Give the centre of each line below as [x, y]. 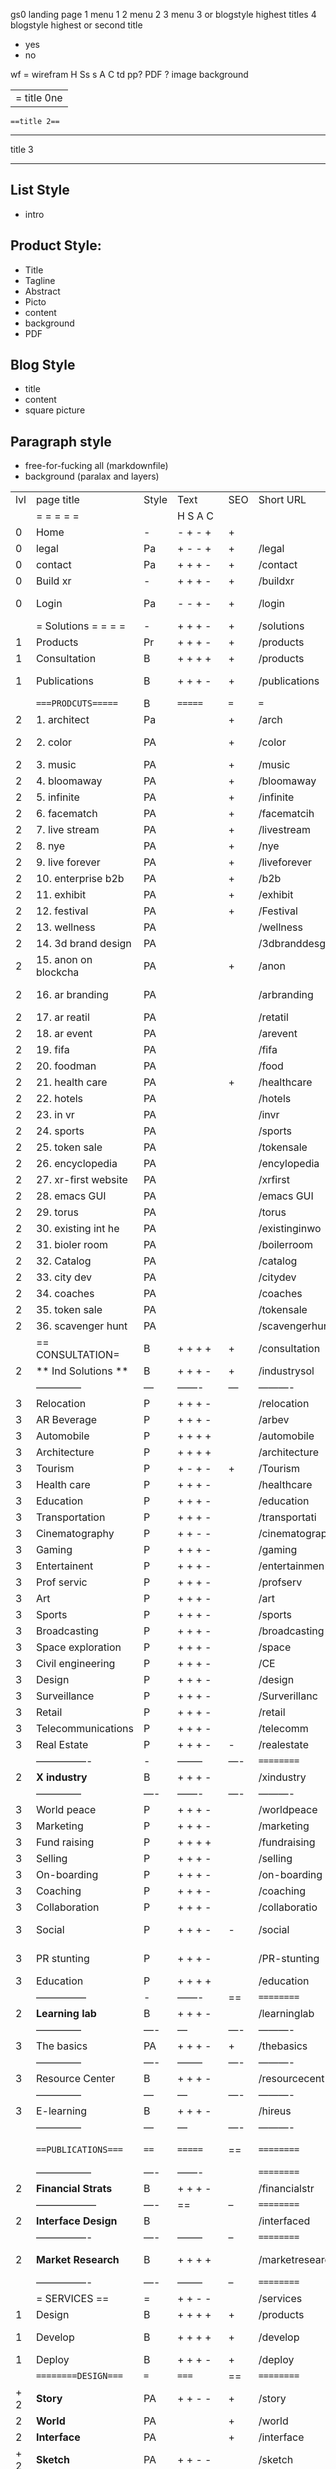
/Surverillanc [288, 1696]
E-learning [61, 2111]
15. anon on [64, 960]
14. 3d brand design [83, 944]
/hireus [275, 2111]
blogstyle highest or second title [76, 25]
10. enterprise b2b [80, 879]
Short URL [282, 500]
